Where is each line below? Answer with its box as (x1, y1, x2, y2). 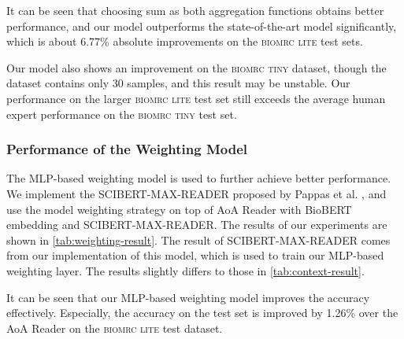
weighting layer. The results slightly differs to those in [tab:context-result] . (6, 262, 365, 278)
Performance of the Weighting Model (6, 139, 247, 159)
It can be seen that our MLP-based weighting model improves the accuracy (6, 289, 370, 305)
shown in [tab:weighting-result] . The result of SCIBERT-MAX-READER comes (6, 231, 391, 248)
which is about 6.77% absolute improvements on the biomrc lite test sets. (6, 33, 363, 50)
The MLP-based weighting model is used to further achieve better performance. (6, 170, 391, 186)
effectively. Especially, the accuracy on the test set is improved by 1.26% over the (6, 304, 398, 321)
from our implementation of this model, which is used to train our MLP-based (6, 247, 384, 263)
